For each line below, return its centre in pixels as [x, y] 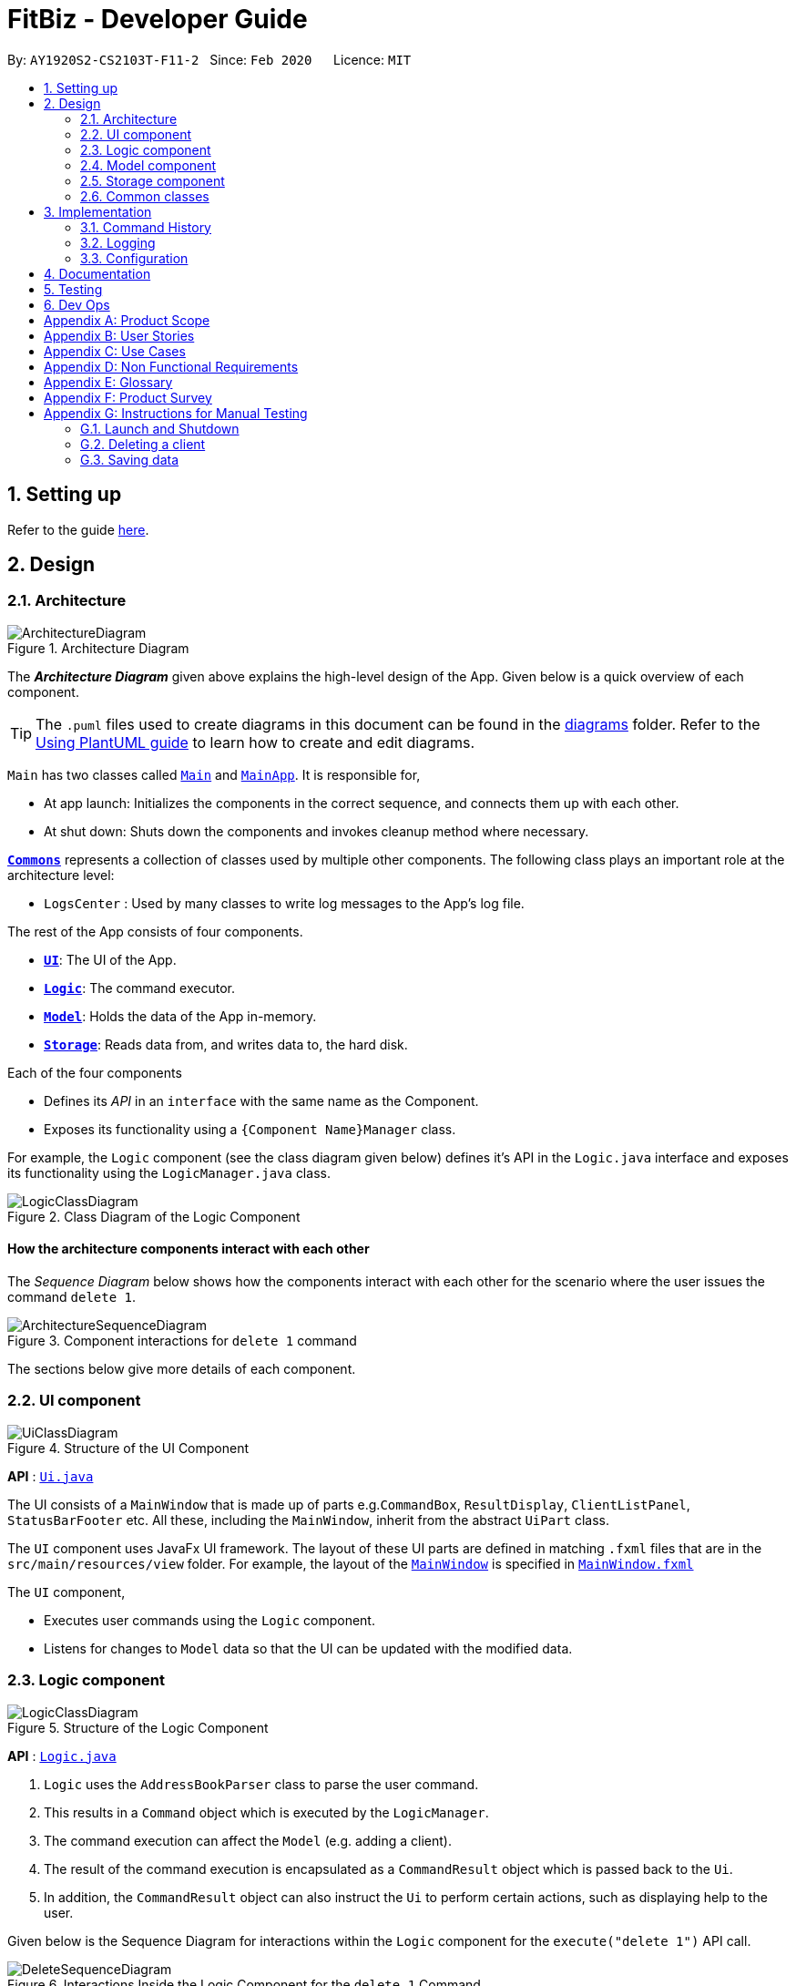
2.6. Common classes [145, 196]
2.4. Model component [148, 165]
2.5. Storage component [153, 180]
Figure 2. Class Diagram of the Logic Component [154, 1216]
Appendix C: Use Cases [115, 351]
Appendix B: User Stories [119, 335]
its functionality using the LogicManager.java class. [169, 1172]
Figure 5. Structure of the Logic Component [138, 1727]
